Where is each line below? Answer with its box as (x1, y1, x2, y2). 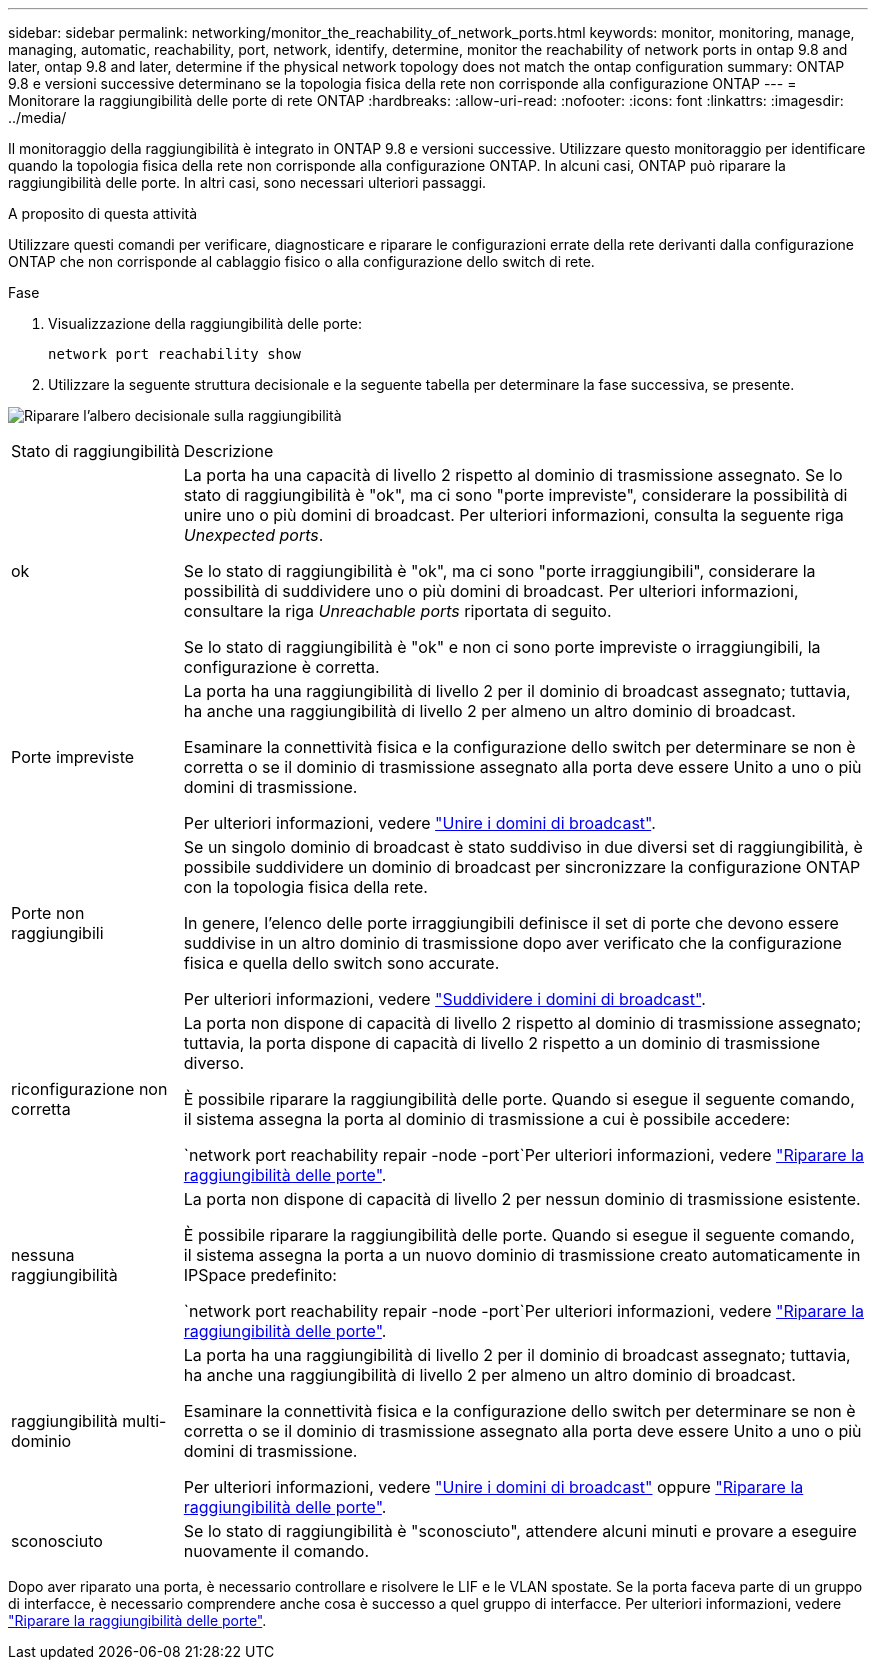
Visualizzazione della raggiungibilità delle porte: (48, 315, 363, 332)
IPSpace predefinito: (183, 1265, 337, 1285)
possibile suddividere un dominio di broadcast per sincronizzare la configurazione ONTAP (183, 857, 861, 877)
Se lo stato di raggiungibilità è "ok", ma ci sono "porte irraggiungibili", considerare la (183, 561, 816, 581)
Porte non (11, 903, 85, 923)
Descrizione (183, 441, 274, 461)
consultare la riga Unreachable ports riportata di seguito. (183, 601, 612, 621)
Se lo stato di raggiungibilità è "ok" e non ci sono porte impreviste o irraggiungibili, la (183, 637, 821, 657)
